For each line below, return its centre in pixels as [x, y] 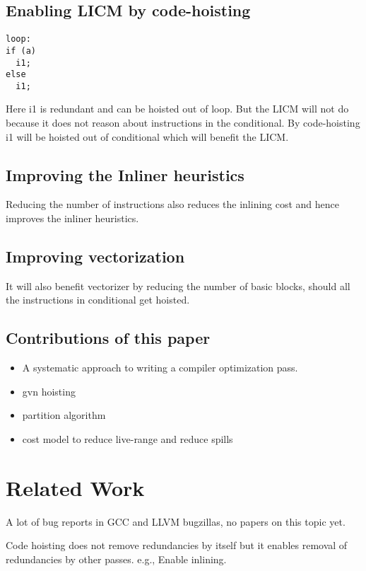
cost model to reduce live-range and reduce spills [128, 439]
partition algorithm [64, 415]
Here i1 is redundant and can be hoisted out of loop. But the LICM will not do [177, 109]
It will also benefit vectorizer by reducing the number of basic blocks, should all [178, 285]
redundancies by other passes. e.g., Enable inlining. [116, 559]
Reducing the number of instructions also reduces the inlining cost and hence [173, 204]
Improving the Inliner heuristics [125, 174]
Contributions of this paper [108, 338]
